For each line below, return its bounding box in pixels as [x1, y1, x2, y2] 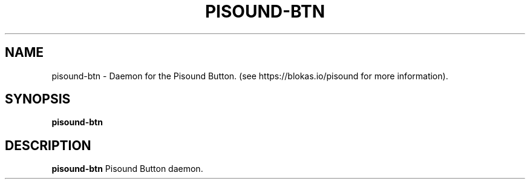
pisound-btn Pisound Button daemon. [51, 163, 203, 174]
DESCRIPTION [5, 137, 91, 153]
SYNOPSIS [5, 91, 71, 107]
